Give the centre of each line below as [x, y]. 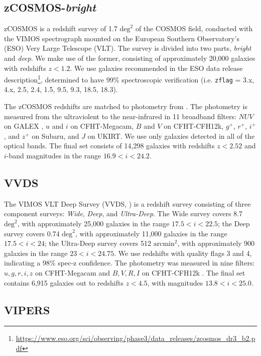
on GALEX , [24, 126]
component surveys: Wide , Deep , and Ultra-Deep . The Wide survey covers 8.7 [123, 213]
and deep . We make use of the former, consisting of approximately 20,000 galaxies [130, 58]
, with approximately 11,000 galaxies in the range [151, 233]
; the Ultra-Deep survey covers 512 [98, 243]
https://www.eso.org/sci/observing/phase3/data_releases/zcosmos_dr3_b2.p [136, 338]
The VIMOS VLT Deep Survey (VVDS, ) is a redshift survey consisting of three [127, 203]
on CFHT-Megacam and [73, 273]
